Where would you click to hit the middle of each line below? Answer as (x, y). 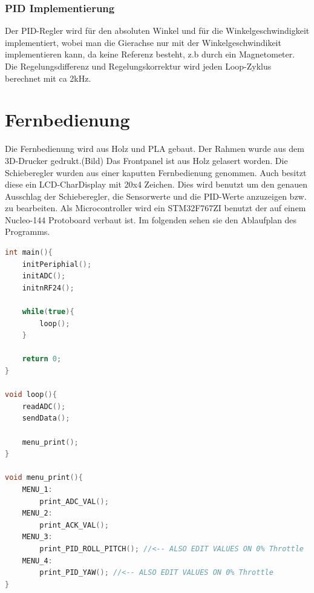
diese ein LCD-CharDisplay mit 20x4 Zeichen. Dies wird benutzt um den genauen (156, 184)
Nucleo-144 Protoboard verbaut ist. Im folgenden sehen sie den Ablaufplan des (151, 219)
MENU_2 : (37, 513)
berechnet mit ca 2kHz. (48, 78)
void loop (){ (31, 395)
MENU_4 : (37, 561)
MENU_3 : (37, 537)
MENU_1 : (37, 489)
